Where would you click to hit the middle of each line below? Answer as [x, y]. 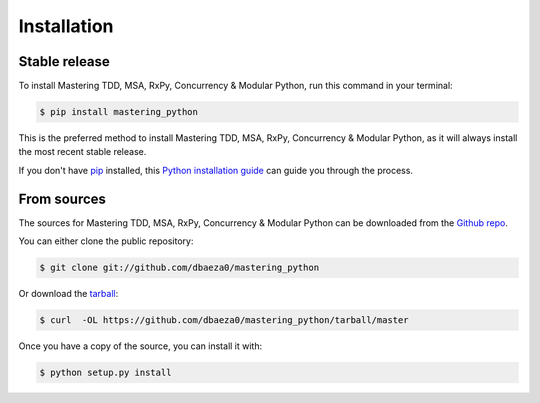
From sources [62, 198]
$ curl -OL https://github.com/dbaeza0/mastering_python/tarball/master [224, 320]
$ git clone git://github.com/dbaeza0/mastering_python [179, 268]
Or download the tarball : [68, 294]
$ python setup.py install [105, 373]
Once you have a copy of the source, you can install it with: [140, 346]
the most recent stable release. [82, 152]
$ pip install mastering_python [119, 112]
